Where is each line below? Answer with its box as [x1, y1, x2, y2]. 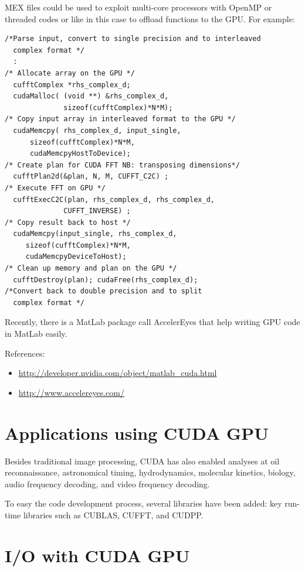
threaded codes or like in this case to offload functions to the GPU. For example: [5, 12, 295, 25]
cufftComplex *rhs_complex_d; [13, 80, 131, 89]
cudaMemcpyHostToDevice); [29, 149, 131, 158]
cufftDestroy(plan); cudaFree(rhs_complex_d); [13, 275, 198, 284]
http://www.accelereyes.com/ [18, 386, 124, 398]
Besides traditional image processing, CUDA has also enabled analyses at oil [5, 454, 280, 467]
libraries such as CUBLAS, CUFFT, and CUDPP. [23, 508, 204, 521]
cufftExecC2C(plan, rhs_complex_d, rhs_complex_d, [13, 195, 215, 204]
